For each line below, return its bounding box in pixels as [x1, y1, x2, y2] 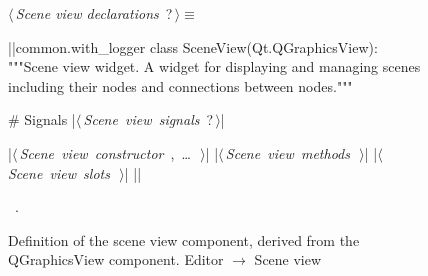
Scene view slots [8, 162, 110, 183]
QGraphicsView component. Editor [8, 249, 224, 270]
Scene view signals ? [83, 109, 214, 130]
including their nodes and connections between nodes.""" [8, 75, 353, 96]
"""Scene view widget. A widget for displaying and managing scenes [8, 56, 421, 77]
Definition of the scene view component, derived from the [8, 229, 360, 250]
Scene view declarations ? [15, 3, 173, 23]
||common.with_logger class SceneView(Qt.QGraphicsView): [8, 36, 378, 57]
